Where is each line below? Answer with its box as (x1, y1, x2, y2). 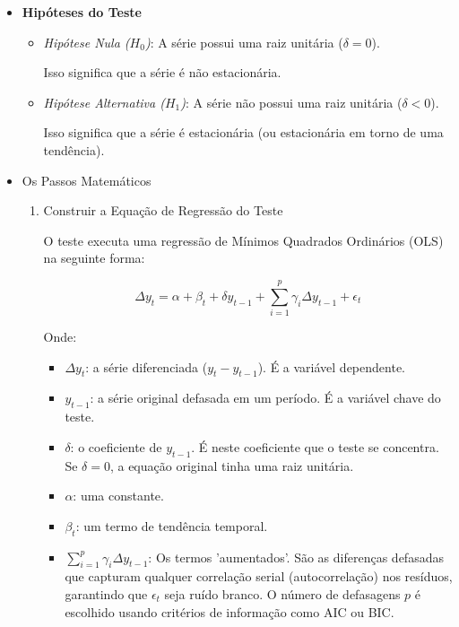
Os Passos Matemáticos (22, 170, 152, 189)
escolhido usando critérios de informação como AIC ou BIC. (65, 602, 394, 621)
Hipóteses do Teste (22, 3, 142, 21)
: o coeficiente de (70, 437, 162, 456)
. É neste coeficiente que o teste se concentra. (191, 437, 439, 456)
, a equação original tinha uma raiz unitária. (109, 456, 354, 475)
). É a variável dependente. (257, 357, 405, 376)
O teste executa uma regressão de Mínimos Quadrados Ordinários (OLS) (43, 231, 444, 249)
